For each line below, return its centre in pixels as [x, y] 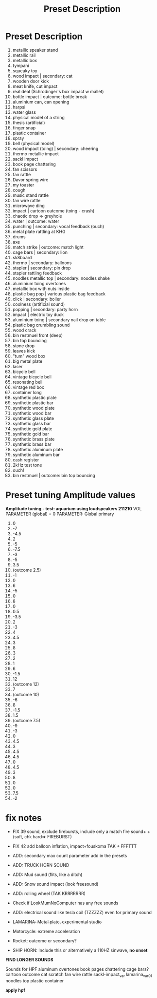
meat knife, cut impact [35, 86]
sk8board [22, 257]
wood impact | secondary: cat [43, 76]
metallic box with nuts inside [41, 289]
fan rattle [22, 174]
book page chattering [34, 164]
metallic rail [24, 55]
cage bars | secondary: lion [40, 252]
